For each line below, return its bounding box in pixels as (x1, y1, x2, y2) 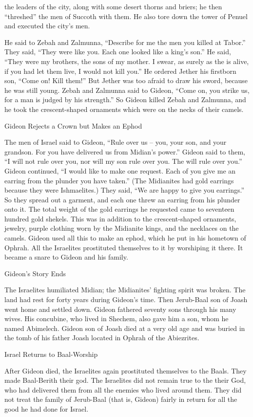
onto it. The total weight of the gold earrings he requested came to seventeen (4, 204, 234, 214)
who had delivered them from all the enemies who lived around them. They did (4, 384, 242, 395)
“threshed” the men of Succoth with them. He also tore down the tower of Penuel (4, 11, 248, 21)
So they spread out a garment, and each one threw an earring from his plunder (4, 194, 240, 204)
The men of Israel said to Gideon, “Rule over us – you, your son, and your (4, 137, 227, 147)
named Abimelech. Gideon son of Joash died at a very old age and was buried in (4, 323, 245, 333)
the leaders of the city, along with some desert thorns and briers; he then (4, 1, 222, 11)
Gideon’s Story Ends (4, 268, 66, 278)
